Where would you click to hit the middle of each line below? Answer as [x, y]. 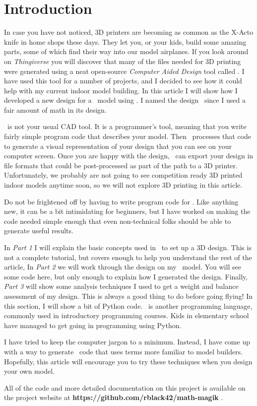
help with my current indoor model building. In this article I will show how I [121, 90]
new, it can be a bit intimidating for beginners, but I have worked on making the [127, 211]
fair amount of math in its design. [55, 109]
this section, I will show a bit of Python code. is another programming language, [128, 305]
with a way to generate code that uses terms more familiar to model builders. [124, 351]
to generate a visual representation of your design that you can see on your [118, 146]
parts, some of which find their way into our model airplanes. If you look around [126, 51]
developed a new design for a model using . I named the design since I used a [125, 100]
